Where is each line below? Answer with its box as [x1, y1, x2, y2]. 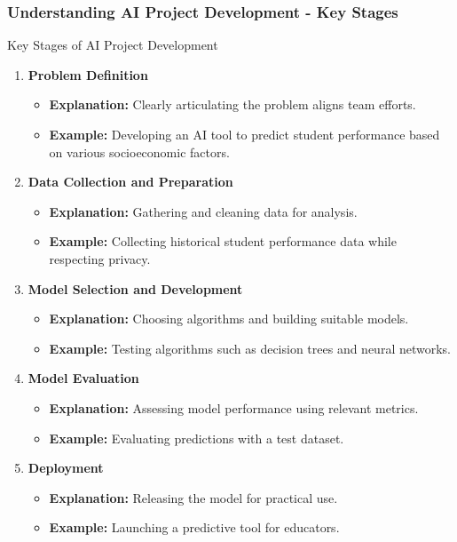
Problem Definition [28, 65, 148, 84]
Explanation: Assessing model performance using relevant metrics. [49, 398, 419, 417]
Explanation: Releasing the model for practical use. [49, 488, 338, 506]
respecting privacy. [49, 249, 151, 267]
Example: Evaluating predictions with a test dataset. [49, 428, 344, 447]
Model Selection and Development [28, 279, 243, 298]
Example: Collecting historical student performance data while [49, 232, 397, 251]
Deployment [28, 458, 104, 477]
